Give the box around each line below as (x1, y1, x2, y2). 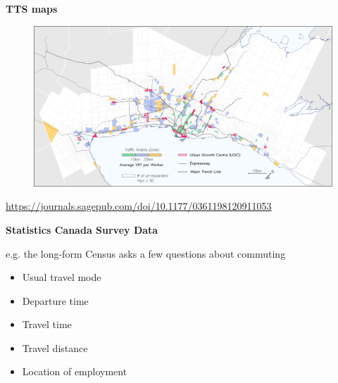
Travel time (22, 317, 72, 332)
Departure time (22, 293, 89, 308)
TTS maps (6, 1, 58, 15)
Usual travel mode (22, 270, 101, 284)
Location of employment (22, 364, 127, 379)
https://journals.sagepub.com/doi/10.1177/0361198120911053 (6, 199, 272, 213)
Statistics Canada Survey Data (6, 222, 158, 237)
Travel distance (22, 340, 88, 355)
